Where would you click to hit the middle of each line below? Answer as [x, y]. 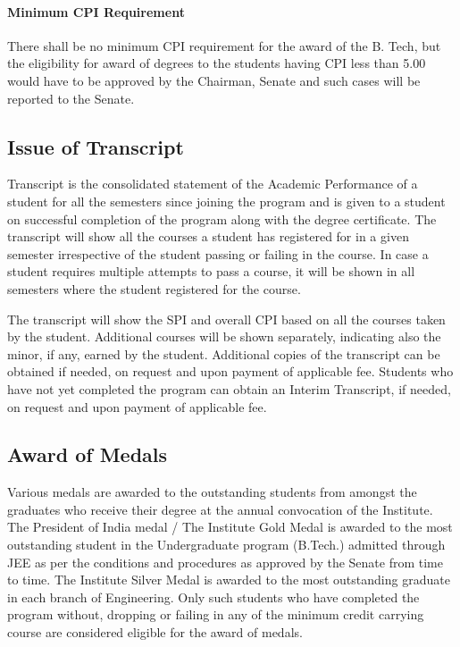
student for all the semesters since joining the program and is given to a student [226, 201]
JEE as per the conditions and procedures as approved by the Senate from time [225, 562]
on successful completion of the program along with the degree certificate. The [222, 218]
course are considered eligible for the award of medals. [155, 632]
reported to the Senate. [71, 98]
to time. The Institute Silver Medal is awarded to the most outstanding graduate [229, 580]
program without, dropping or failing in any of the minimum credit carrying [216, 614]
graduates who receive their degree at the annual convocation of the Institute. [220, 509]
